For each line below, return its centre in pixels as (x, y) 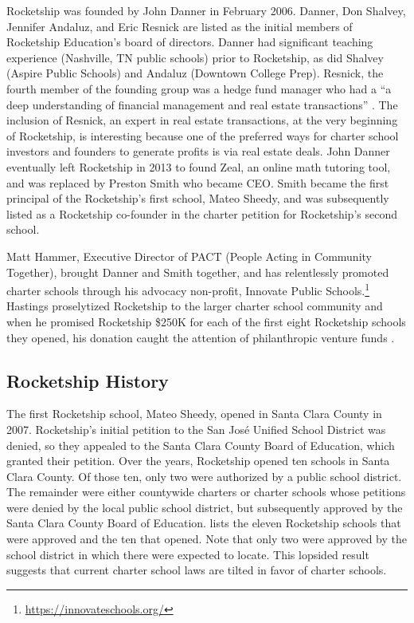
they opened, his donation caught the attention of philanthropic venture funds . (201, 337)
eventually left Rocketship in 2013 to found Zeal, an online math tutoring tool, (199, 166)
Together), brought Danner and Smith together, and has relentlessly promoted (198, 272)
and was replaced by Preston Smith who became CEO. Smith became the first (198, 182)
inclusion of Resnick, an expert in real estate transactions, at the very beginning (202, 120)
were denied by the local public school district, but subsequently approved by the (205, 507)
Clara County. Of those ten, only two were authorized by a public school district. (204, 476)
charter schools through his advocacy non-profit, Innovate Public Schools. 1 (188, 289)
